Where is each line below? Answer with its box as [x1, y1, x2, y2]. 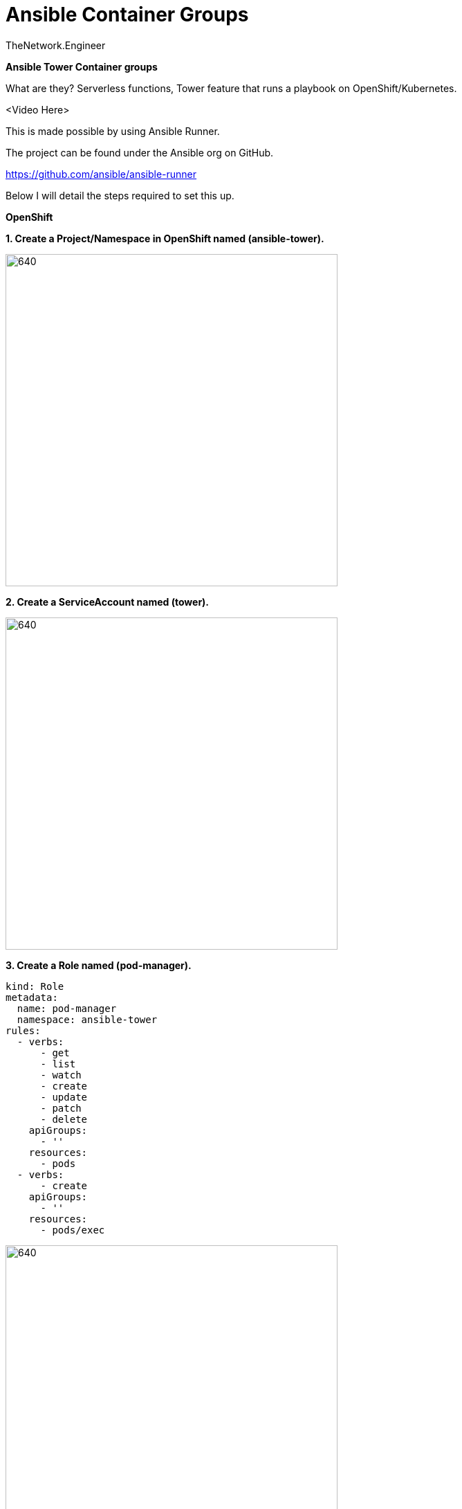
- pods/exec [40, 1224, 105, 1236]
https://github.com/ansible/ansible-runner [6, 168, 197, 180]
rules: [6, 1024, 41, 1036]
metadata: [6, 991, 58, 1003]
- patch [40, 1102, 82, 1114]
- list [40, 1058, 76, 1069]
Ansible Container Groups [6, 3, 249, 26]
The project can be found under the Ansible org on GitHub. [6, 146, 274, 159]
